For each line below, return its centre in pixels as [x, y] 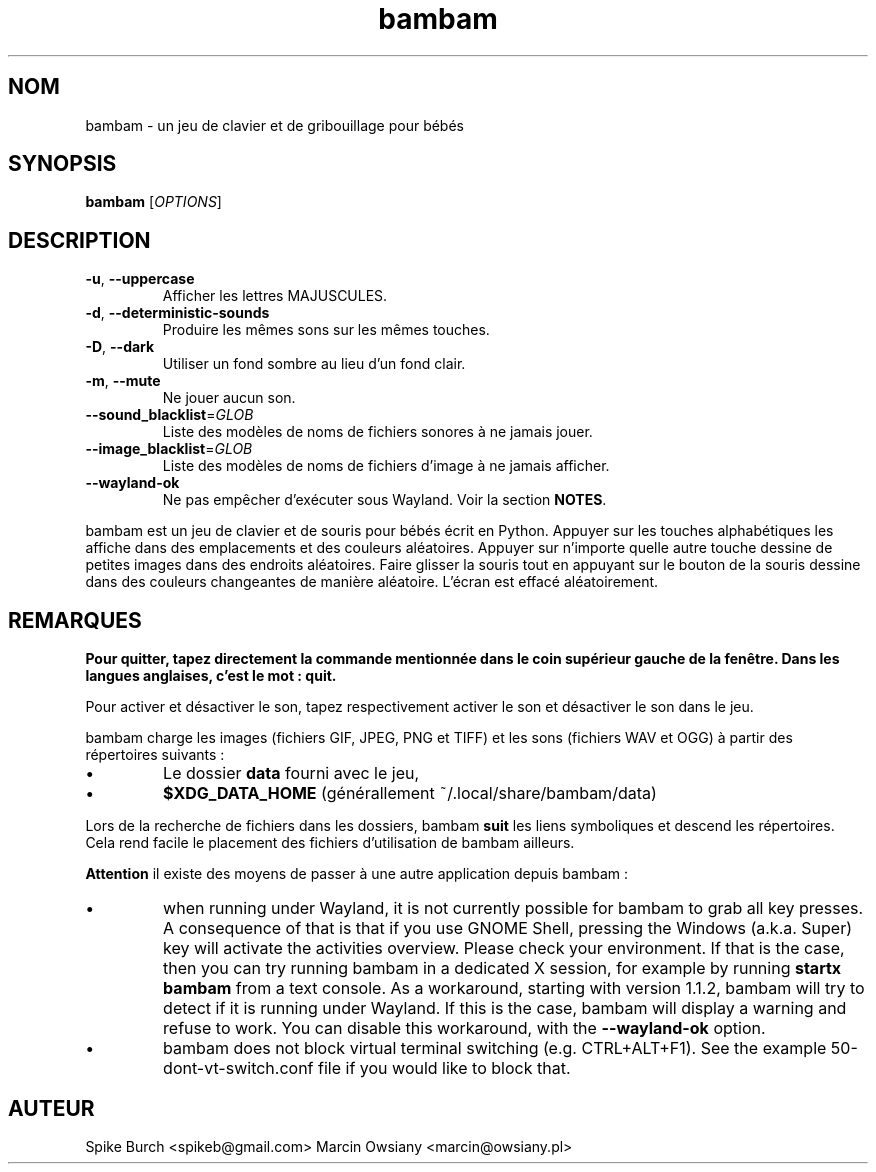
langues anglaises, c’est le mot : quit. [211, 676]
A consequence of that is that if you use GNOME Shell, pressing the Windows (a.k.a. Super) [508, 928]
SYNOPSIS [62, 164]
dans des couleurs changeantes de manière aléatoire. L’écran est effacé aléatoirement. [372, 582]
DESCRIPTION [79, 240]
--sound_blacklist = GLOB [169, 415]
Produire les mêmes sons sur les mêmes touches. [326, 330]
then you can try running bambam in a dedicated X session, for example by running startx [502, 968]
